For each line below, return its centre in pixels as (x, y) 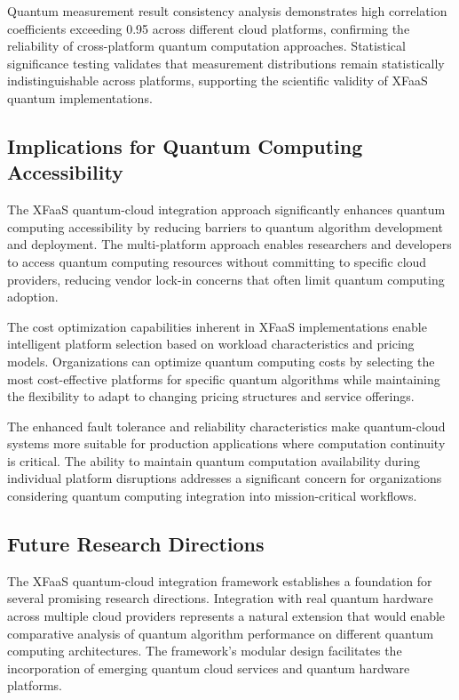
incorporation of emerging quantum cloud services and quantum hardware (209, 668)
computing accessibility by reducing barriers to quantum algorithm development (225, 226)
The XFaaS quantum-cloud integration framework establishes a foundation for (220, 580)
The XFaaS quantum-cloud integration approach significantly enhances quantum (226, 209)
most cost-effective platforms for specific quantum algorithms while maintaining (224, 378)
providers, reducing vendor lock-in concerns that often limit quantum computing (226, 279)
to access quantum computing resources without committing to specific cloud (217, 261)
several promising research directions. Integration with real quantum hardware (220, 598)
